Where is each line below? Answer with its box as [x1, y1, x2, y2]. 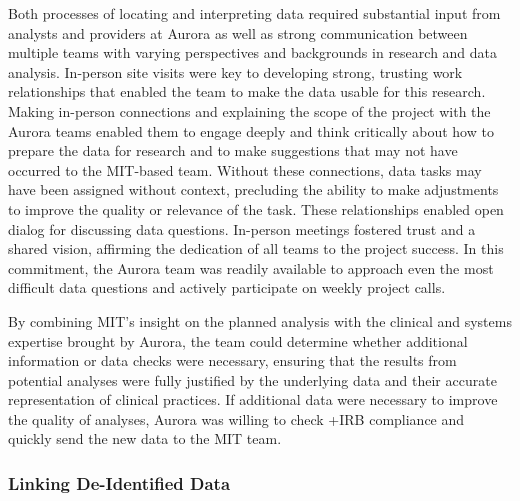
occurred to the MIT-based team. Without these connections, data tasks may [8, 159, 482, 180]
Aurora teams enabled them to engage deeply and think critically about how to [8, 120, 494, 141]
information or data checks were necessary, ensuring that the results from [8, 350, 457, 371]
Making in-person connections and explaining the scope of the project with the [8, 100, 491, 121]
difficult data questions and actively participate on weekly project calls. [8, 277, 446, 298]
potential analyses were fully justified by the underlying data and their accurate [8, 369, 497, 390]
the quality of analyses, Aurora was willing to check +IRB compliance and [8, 408, 465, 429]
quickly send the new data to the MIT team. [8, 428, 282, 449]
